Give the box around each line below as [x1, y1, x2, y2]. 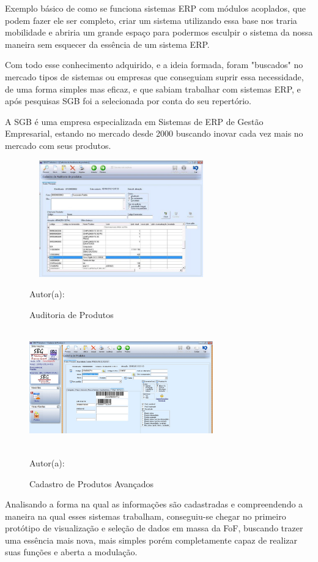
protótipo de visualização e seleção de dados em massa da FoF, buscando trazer [5, 522, 303, 534]
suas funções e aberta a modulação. [5, 545, 138, 558]
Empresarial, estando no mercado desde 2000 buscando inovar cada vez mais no [5, 127, 303, 140]
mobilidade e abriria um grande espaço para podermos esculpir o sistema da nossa [5, 26, 313, 39]
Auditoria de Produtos [29, 308, 114, 321]
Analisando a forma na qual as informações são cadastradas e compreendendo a [5, 498, 303, 511]
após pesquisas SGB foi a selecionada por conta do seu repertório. [5, 94, 252, 107]
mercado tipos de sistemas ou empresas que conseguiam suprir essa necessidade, [5, 70, 304, 83]
